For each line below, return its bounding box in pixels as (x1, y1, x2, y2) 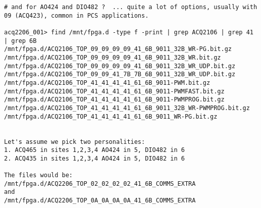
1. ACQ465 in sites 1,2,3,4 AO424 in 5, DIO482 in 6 (4, 146, 185, 154)
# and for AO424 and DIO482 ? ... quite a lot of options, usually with (4, 4, 257, 11)
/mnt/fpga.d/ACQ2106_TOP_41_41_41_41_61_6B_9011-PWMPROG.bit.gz (4, 96, 225, 103)
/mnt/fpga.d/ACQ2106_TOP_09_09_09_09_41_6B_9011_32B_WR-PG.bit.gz (4, 45, 232, 53)
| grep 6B (4, 37, 37, 44)
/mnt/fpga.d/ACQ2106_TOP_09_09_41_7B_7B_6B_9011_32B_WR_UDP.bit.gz (4, 71, 236, 78)
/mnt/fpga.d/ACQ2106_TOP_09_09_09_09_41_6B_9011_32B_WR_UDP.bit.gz (4, 62, 236, 70)
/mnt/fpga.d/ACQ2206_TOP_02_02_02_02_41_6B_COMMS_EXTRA (4, 180, 196, 187)
